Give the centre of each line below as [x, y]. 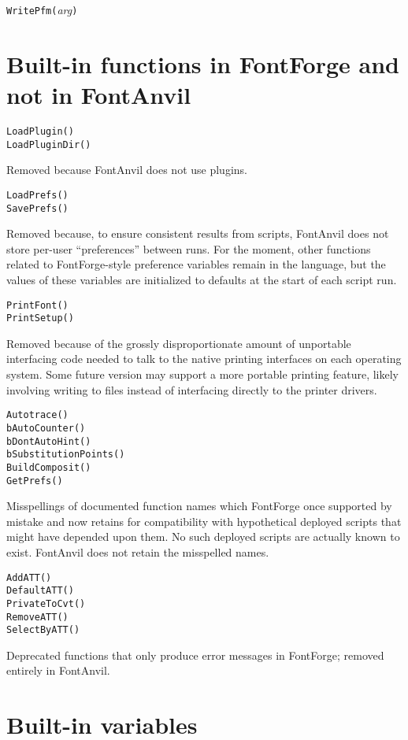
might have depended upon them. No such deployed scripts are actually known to [203, 536]
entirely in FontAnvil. [58, 670]
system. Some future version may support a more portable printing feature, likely [202, 374]
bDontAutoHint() [49, 441]
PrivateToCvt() [46, 603]
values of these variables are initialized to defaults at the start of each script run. [202, 279]
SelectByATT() [43, 630]
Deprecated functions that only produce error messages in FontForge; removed [195, 655]
